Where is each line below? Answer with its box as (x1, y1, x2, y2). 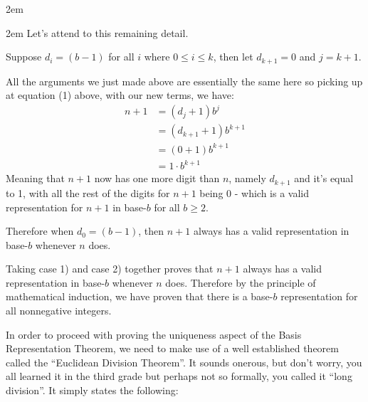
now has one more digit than (94, 171, 220, 186)
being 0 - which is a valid (199, 185, 309, 200)
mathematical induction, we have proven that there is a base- (6, 289, 273, 304)
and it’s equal (294, 171, 354, 186)
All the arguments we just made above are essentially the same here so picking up (6, 73, 363, 88)
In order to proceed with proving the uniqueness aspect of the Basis (6, 327, 302, 342)
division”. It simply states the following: (6, 383, 179, 398)
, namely (228, 171, 266, 186)
